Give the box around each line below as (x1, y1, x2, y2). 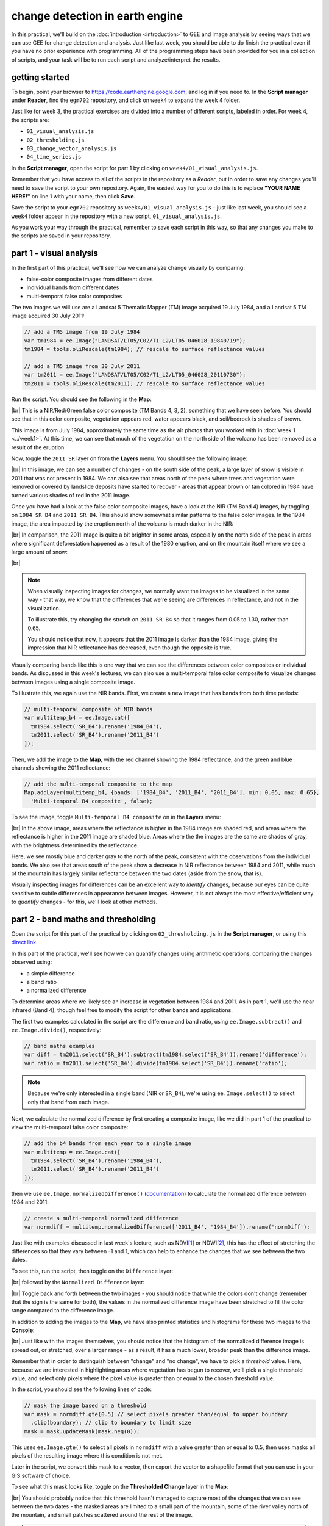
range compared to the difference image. (11, 1307, 115, 1314)
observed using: (11, 958, 52, 966)
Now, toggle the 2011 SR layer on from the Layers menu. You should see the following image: (11, 455, 248, 462)
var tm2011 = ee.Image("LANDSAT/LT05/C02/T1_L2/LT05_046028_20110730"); (24, 371, 246, 378)
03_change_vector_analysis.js (26, 145, 117, 152)
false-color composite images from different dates (26, 275, 153, 283)
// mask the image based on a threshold (24, 1402, 146, 1409)
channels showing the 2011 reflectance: (11, 764, 111, 772)
